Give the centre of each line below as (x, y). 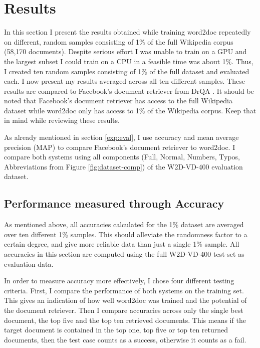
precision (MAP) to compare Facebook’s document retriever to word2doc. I (120, 147)
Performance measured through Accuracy (114, 203)
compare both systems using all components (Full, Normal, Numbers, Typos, (122, 157)
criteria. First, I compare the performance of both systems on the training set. (124, 290)
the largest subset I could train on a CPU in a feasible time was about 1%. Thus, (129, 61)
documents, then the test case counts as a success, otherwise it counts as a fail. (125, 339)
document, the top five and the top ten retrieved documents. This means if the (125, 320)
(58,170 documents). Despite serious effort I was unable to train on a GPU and (125, 51)
